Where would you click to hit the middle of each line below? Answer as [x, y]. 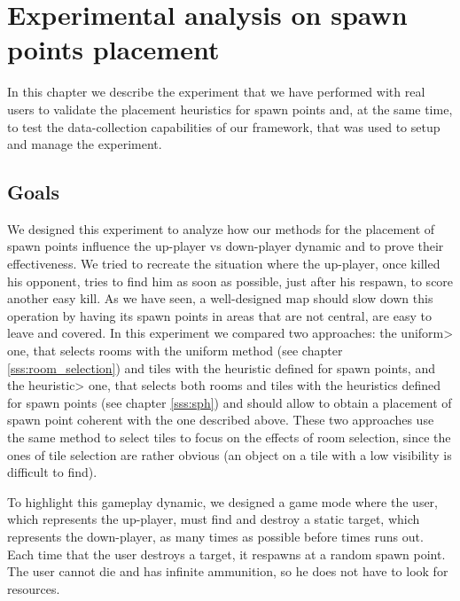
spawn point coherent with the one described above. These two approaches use [221, 420]
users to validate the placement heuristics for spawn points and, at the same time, [230, 109]
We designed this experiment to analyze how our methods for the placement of [221, 228]
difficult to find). [52, 472]
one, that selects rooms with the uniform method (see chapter [175, 351]
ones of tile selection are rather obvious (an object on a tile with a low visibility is [230, 454]
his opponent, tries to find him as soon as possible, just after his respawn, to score [230, 281]
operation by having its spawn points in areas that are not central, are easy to [219, 315]
